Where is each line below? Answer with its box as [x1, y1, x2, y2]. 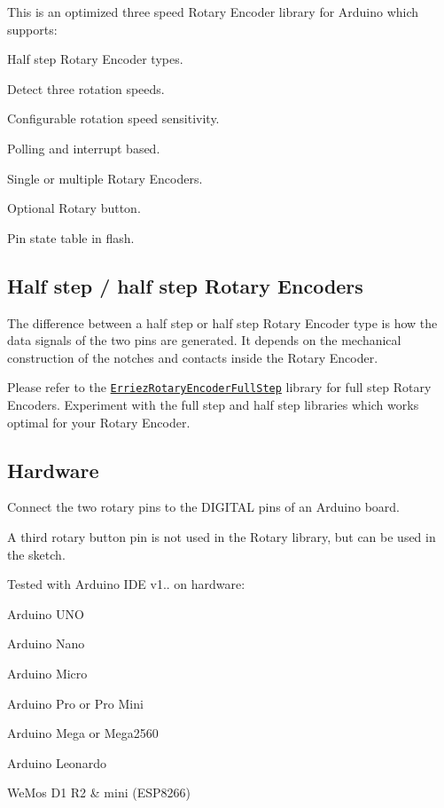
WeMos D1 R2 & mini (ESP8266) [7, 783, 191, 802]
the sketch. [7, 545, 66, 563]
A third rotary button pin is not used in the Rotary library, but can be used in [7, 527, 436, 545]
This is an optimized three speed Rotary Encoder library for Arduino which [7, 3, 419, 20]
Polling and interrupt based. [7, 138, 160, 157]
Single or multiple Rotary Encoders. [7, 169, 203, 187]
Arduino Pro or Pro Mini [7, 694, 144, 712]
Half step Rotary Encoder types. [7, 50, 183, 68]
